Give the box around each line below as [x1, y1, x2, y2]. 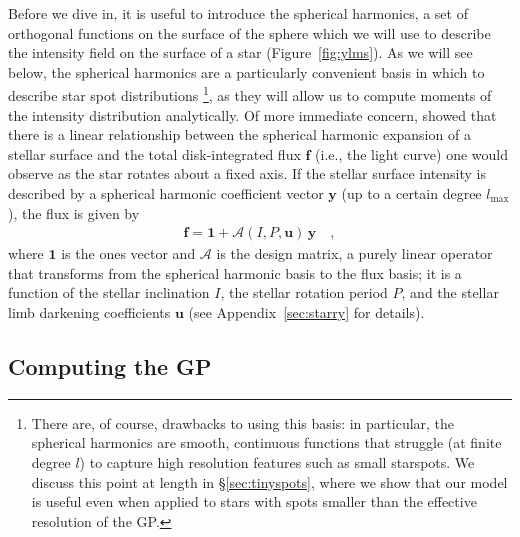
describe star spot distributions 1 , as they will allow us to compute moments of [8, 82, 492, 106]
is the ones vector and [61, 243, 196, 264]
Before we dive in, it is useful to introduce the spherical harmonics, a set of [8, 3, 468, 23]
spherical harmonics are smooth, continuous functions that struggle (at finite [31, 432, 502, 453]
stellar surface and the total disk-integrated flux [8, 143, 301, 164]
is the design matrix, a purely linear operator [216, 243, 493, 264]
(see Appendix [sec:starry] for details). [188, 302, 425, 322]
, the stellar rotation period [220, 282, 388, 303]
